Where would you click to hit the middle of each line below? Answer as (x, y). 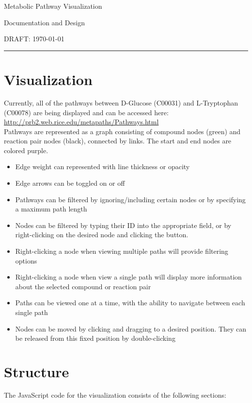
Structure (37, 371)
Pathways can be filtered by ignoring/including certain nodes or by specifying (130, 199)
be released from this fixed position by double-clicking (95, 338)
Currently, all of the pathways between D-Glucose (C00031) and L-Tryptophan (121, 102)
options (26, 260)
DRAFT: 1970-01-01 (34, 39)
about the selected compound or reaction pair (83, 286)
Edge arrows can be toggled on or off (70, 183)
